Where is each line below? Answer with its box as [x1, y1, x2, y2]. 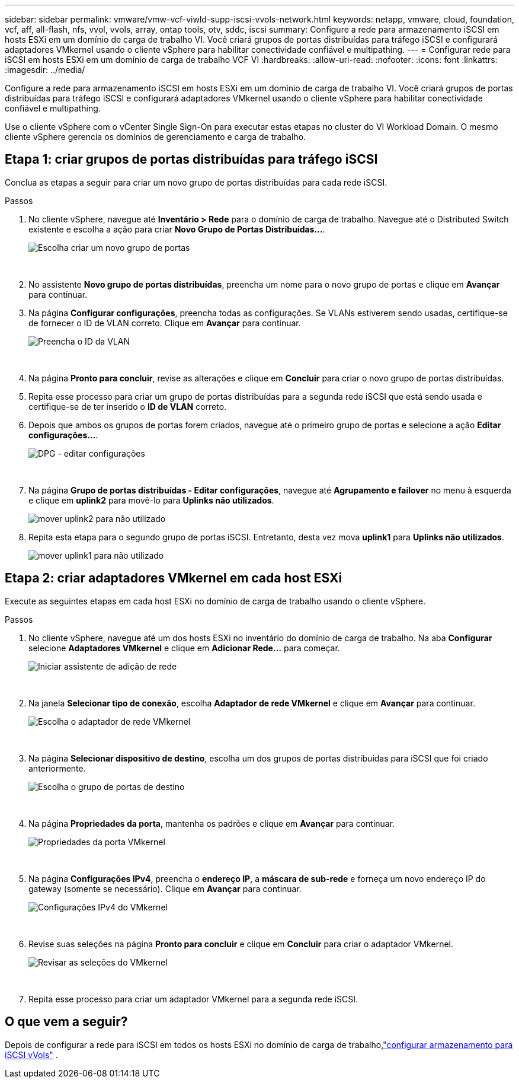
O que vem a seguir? [5, 1014, 128, 1030]
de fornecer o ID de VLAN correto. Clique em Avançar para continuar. [28, 317, 301, 328]
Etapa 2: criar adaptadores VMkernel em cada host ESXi [5, 571, 342, 586]
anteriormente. [28, 763, 86, 773]
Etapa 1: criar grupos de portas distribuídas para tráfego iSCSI [5, 152, 378, 167]
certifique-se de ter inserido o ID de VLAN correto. [28, 401, 227, 412]
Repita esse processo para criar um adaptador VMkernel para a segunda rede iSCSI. [28, 993, 358, 1004]
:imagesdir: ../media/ [5, 65, 85, 75]
